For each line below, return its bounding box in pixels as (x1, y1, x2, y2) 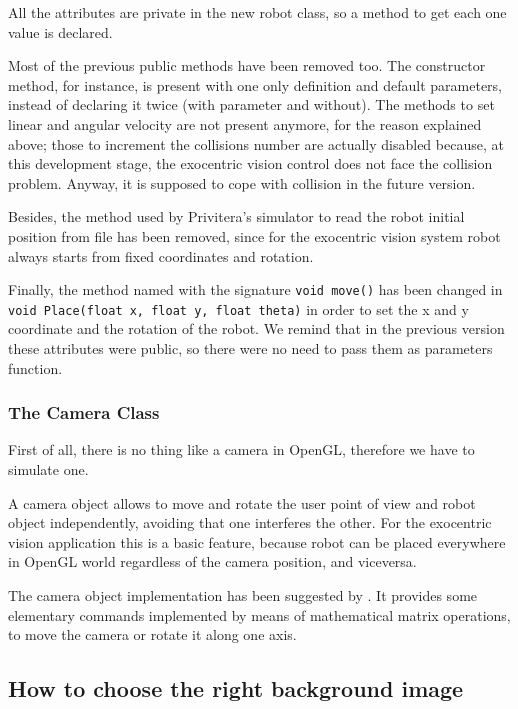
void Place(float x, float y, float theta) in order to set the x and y (8, 298, 469, 319)
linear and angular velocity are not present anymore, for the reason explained (8, 113, 482, 134)
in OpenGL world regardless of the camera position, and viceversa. (8, 551, 417, 572)
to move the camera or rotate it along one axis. (8, 624, 297, 645)
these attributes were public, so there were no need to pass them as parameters (8, 338, 493, 359)
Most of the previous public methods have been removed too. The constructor (8, 55, 486, 76)
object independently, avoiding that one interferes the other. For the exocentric (8, 512, 492, 533)
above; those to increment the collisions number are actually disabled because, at (8, 133, 504, 154)
